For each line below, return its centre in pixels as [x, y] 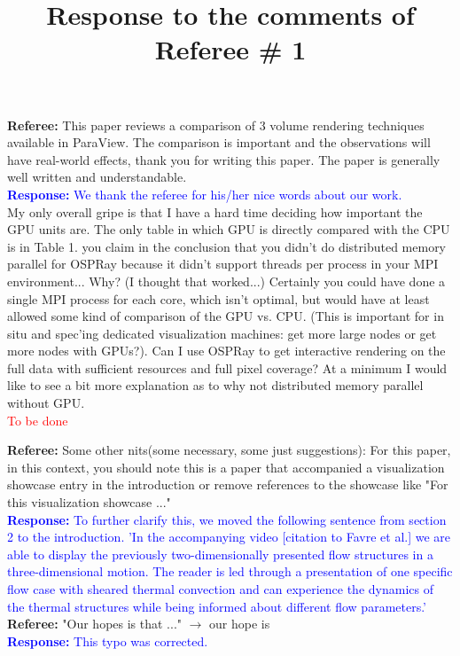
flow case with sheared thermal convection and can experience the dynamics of [220, 589]
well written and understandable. [97, 177]
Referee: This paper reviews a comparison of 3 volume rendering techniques [216, 125]
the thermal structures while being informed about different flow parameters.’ [217, 606]
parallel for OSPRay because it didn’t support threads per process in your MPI [223, 264]
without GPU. [46, 403]
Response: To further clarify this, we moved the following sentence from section [227, 519]
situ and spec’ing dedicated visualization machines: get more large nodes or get [222, 333]
